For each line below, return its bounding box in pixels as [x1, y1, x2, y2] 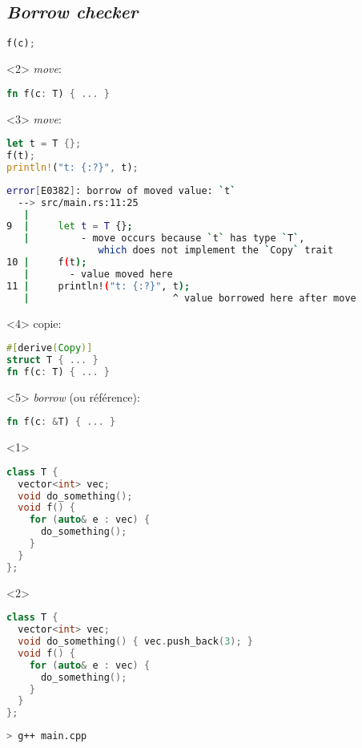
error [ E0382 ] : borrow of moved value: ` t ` [6, 184, 236, 196]
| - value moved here [23, 268, 173, 280]
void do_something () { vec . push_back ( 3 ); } [18, 636, 253, 648]
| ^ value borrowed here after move [23, 292, 356, 304]
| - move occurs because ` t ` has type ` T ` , [23, 232, 305, 245]
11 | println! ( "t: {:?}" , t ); [6, 280, 191, 292]
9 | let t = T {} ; [6, 220, 133, 232]
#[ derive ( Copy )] [6, 342, 93, 354]
